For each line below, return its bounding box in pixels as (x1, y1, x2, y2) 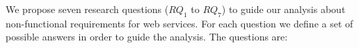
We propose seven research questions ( (6, 2, 169, 16)
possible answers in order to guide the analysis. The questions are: (6, 29, 288, 44)
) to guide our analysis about (221, 2, 346, 16)
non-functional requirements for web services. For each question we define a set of (6, 16, 353, 30)
